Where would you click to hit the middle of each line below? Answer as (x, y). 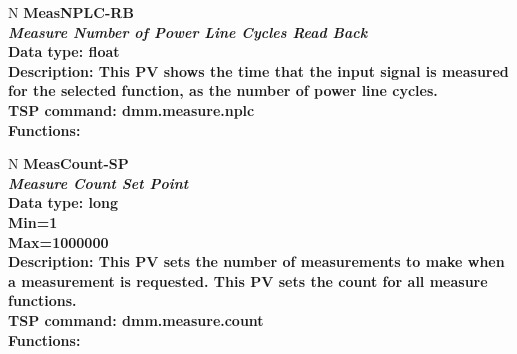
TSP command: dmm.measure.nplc (131, 109)
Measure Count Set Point (98, 182)
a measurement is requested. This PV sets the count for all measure (248, 280)
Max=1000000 (58, 241)
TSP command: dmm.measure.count (136, 319)
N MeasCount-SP (68, 163)
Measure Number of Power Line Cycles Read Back (188, 31)
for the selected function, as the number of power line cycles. (223, 90)
